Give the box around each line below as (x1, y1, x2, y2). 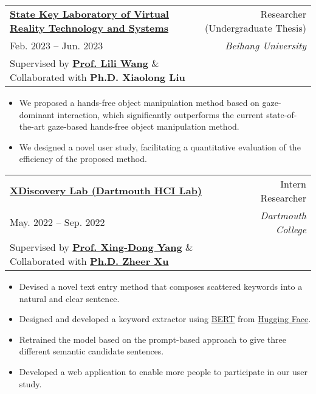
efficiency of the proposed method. (19, 152, 147, 165)
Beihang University (225, 38, 306, 52)
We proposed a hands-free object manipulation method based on (19, 96, 259, 108)
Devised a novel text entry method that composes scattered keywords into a (19, 280, 303, 292)
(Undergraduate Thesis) (205, 21, 306, 35)
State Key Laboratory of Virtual (10, 7, 169, 21)
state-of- (266, 108, 297, 121)
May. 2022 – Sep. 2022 (10, 215, 105, 230)
